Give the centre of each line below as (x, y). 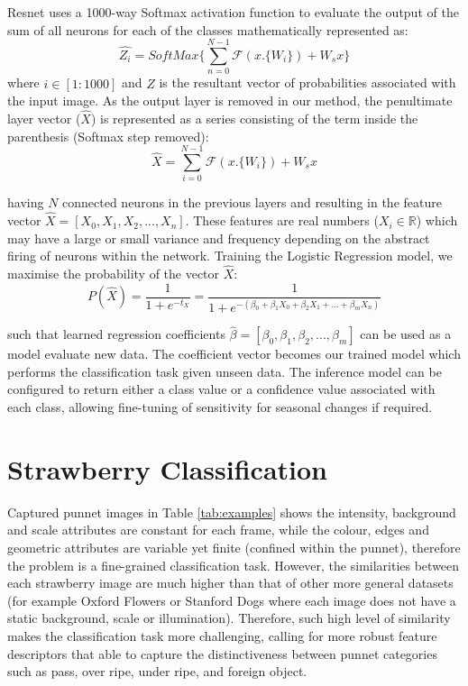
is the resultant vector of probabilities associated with (307, 82)
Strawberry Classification (168, 468)
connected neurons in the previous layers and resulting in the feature (252, 202)
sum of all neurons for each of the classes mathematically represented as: (208, 29)
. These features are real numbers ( (282, 220)
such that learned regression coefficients (116, 334)
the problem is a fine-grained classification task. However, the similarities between (234, 565)
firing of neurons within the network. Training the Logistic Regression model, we (230, 256)
